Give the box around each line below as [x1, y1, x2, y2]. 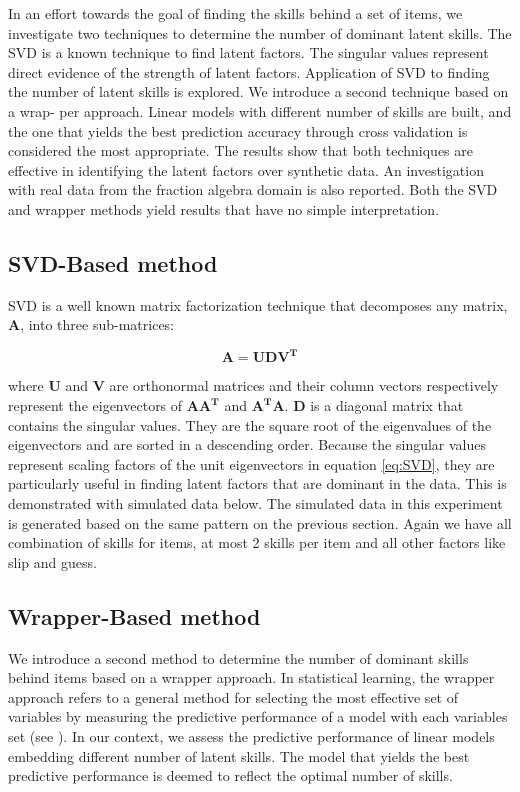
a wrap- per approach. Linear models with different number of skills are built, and [8, 100, 512, 121]
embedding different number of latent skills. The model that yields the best [8, 745, 470, 766]
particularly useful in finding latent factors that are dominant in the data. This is [8, 473, 507, 494]
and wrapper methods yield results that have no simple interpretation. [8, 198, 440, 219]
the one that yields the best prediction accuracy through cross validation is [8, 120, 468, 141]
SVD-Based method [8, 247, 218, 278]
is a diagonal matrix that [310, 395, 464, 416]
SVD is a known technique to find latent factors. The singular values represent [8, 42, 489, 63]
